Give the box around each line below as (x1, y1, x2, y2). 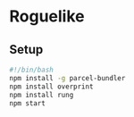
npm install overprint (9, 82, 94, 91)
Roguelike (9, 6, 85, 27)
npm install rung (9, 90, 74, 99)
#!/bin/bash (9, 65, 54, 74)
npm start (9, 98, 46, 108)
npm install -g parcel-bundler (9, 73, 126, 82)
